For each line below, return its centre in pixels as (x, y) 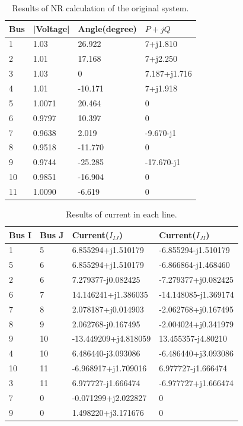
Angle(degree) (107, 28)
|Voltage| (51, 28)
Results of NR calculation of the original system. (100, 8)
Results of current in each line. (121, 214)
